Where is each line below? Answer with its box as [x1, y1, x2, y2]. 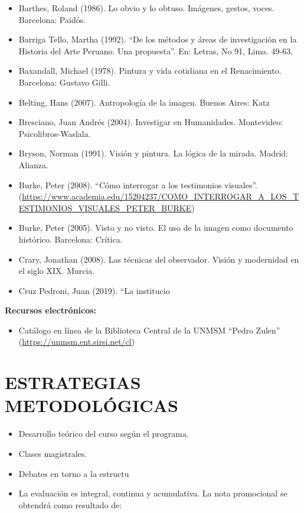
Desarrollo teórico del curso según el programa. [18, 427, 189, 440]
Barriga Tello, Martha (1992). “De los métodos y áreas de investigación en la [18, 33, 297, 45]
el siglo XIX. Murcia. [18, 264, 95, 277]
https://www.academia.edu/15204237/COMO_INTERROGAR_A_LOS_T [22, 190, 299, 202]
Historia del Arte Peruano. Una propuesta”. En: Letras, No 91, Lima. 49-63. [18, 44, 293, 57]
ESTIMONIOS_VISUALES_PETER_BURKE [18, 201, 192, 214]
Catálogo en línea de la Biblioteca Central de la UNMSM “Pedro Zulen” [18, 324, 280, 336]
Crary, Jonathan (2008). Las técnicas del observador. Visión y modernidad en [18, 253, 299, 265]
